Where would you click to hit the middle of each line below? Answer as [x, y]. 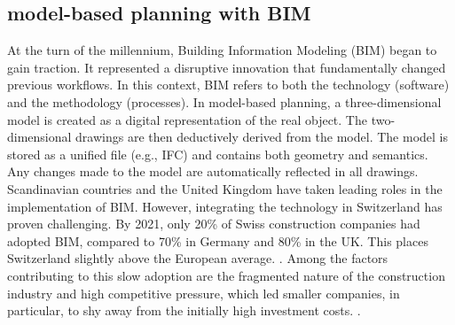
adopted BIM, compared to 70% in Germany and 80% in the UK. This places [218, 240]
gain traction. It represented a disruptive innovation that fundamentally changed [227, 67]
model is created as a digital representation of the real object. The [187, 119]
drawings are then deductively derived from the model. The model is [262, 137]
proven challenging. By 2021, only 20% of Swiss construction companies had [214, 224]
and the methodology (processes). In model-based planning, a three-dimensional [224, 101]
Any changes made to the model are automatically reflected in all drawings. [213, 171]
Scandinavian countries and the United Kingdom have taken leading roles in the [225, 188]
